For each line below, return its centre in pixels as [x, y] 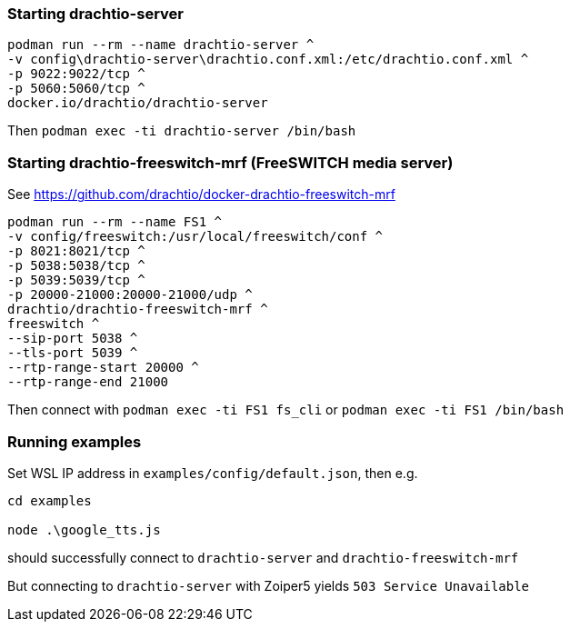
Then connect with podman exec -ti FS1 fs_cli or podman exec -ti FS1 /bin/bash [286, 410]
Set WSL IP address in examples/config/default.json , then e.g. [213, 473]
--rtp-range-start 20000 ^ [103, 368]
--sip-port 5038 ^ [73, 339]
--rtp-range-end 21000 [88, 382]
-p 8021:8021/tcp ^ [76, 251]
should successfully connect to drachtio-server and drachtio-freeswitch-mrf [263, 557]
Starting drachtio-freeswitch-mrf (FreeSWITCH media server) [230, 162]
